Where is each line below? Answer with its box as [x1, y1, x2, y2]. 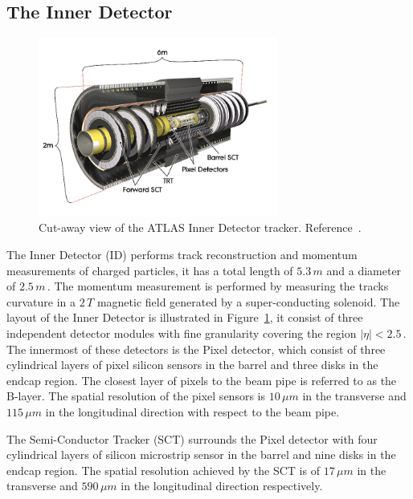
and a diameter [326, 262, 402, 278]
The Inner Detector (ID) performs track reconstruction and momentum [6, 245, 358, 262]
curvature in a [6, 293, 76, 310]
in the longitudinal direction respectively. [121, 477, 323, 494]
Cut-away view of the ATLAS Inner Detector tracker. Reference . [39, 219, 362, 236]
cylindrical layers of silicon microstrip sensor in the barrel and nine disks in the [6, 446, 396, 463]
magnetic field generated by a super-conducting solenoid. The [96, 293, 400, 310]
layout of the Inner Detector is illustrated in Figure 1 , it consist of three [6, 309, 363, 326]
